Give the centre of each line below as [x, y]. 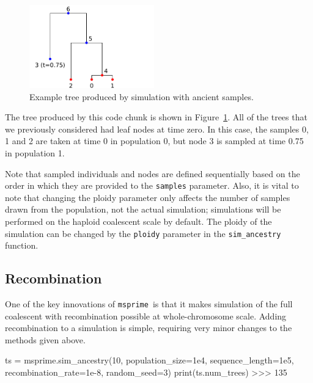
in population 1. [35, 152]
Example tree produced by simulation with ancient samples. [142, 96]
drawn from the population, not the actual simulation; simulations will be [143, 209]
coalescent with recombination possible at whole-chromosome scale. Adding [146, 316]
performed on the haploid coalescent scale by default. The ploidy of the [138, 221]
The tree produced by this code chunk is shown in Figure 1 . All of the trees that [156, 117]
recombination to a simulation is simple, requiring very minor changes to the [149, 328]
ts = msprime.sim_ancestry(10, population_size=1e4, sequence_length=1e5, [149, 360]
